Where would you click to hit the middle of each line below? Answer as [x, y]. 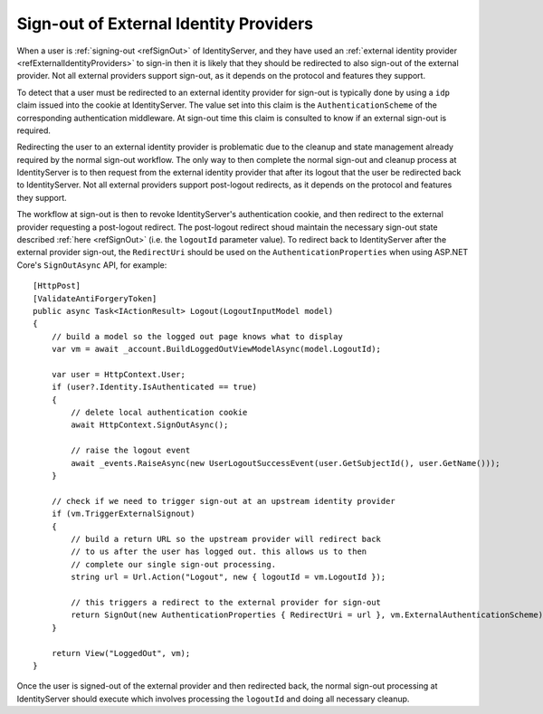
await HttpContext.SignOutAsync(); [150, 425]
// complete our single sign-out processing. [173, 564]
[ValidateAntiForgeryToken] [95, 298]
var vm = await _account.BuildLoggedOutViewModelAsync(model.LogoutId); [216, 349]
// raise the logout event [131, 451]
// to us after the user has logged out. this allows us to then [219, 552]
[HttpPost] [57, 286]
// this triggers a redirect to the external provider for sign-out [226, 602]
